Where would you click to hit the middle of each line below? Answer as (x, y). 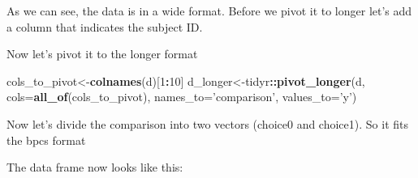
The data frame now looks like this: (95, 167)
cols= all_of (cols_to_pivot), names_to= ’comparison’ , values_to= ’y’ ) (182, 97)
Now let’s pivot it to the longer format (102, 54)
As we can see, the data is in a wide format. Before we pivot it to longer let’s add (209, 11)
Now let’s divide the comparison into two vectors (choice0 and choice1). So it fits (207, 123)
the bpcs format (46, 140)
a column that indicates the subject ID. (105, 26)
